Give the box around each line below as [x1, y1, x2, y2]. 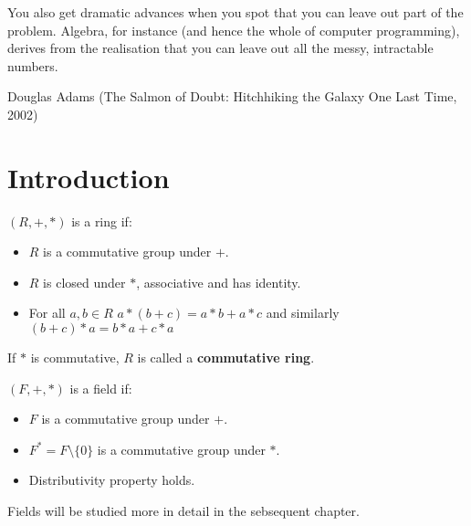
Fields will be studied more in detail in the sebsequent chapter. [7, 501, 360, 521]
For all [28, 303, 66, 322]
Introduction [7, 158, 170, 195]
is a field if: [69, 378, 132, 397]
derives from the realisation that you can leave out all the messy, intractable [7, 38, 434, 58]
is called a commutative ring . [137, 348, 315, 367]
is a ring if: [71, 211, 132, 230]
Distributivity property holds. [28, 470, 195, 489]
